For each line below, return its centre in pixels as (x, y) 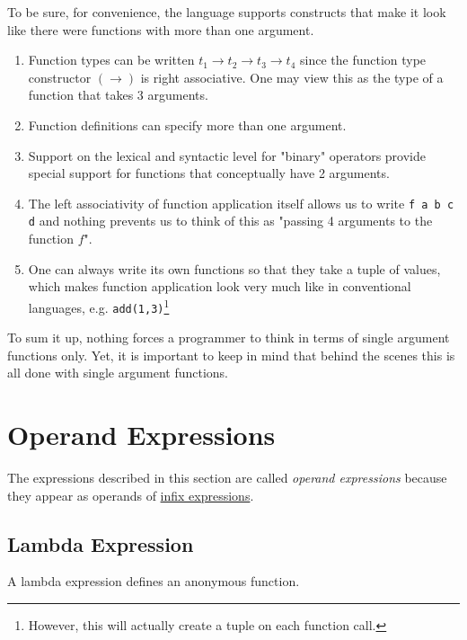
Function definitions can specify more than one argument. (187, 124)
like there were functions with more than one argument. (161, 29)
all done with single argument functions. (118, 373)
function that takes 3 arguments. (118, 95)
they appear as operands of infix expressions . (131, 495)
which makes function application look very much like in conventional (220, 286)
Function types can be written (111, 60)
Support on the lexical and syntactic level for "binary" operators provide (227, 155)
